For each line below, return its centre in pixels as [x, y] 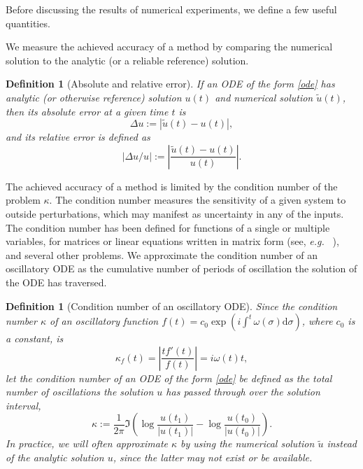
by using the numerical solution [248, 443]
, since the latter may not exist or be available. [213, 457]
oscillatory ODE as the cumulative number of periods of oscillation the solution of [181, 268]
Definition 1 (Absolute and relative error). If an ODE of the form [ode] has [170, 84]
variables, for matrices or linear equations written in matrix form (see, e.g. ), [172, 241]
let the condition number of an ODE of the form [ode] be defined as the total [169, 378]
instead [342, 443]
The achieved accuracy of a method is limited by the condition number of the [172, 186]
